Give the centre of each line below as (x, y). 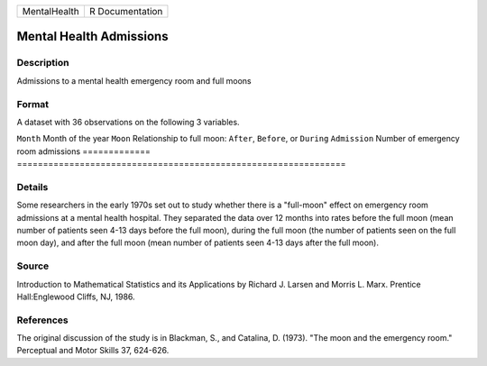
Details (32, 187)
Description (43, 63)
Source (33, 266)
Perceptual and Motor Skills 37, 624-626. (93, 351)
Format (33, 104)
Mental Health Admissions (92, 37)
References (42, 320)
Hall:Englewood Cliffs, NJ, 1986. (76, 297)
